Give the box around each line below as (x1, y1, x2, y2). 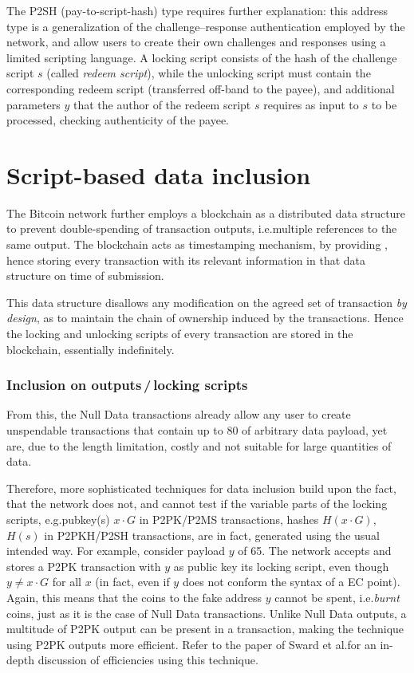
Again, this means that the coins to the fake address (6, 588, 262, 605)
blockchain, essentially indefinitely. (6, 340, 175, 357)
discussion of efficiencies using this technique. (37, 651, 258, 668)
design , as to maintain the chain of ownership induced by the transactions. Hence (6, 309, 404, 326)
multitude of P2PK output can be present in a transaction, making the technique (6, 620, 404, 637)
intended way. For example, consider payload (6, 542, 226, 559)
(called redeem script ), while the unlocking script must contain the (46, 65, 371, 81)
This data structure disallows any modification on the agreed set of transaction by (6, 293, 407, 310)
